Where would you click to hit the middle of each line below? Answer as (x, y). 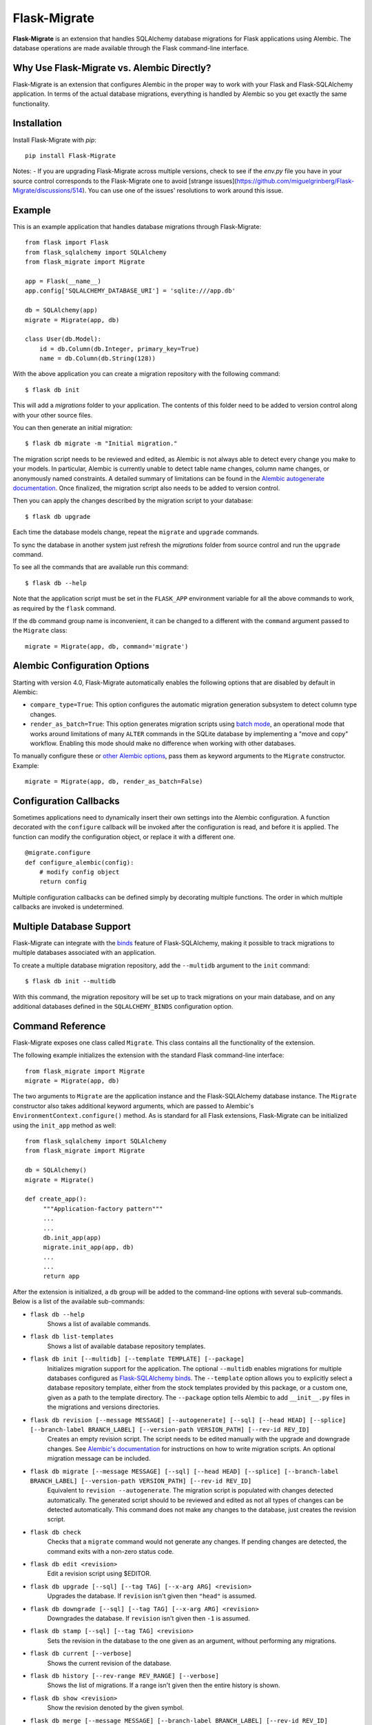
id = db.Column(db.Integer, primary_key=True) (119, 349)
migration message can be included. (99, 1459)
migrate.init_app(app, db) (89, 1248)
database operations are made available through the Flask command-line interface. (131, 48)
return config (63, 882)
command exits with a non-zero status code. (111, 1551)
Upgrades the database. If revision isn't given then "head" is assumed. (152, 1596)
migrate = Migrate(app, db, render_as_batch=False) (114, 782)
